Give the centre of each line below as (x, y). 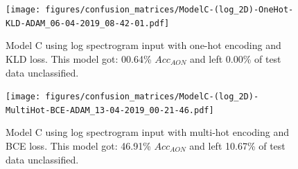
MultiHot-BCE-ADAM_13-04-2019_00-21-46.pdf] (110, 110)
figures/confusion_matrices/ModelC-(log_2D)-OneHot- (169, 10)
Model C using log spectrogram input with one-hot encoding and (143, 45)
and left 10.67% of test (237, 146)
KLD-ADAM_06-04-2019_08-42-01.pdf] (88, 23)
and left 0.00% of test (236, 58)
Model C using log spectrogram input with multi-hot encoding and (147, 132)
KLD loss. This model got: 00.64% (79, 58)
